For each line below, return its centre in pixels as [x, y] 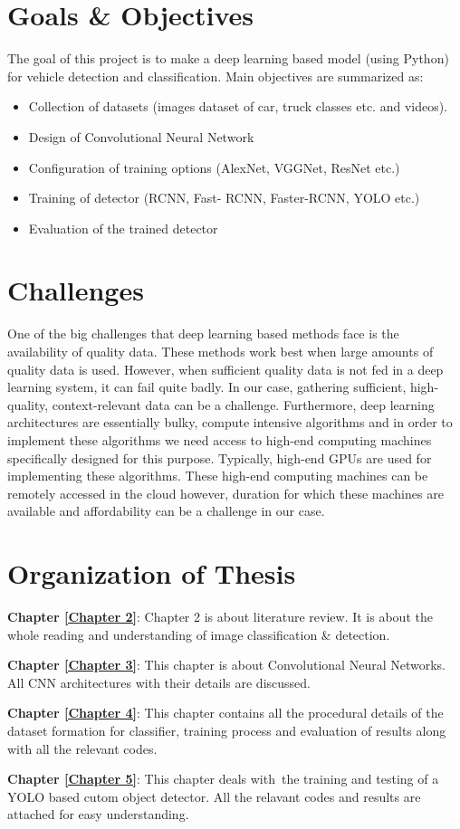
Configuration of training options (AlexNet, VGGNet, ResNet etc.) [214, 167]
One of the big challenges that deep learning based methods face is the [203, 334]
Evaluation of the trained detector [123, 228]
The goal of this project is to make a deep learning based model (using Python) [228, 58]
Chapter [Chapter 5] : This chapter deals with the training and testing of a [223, 779]
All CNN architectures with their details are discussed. [159, 682]
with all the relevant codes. [82, 748]
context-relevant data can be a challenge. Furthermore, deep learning [243, 404]
